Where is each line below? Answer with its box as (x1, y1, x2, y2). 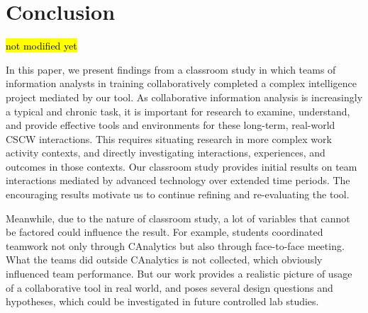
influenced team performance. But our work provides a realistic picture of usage (6, 266, 352, 281)
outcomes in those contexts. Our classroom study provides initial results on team (6, 159, 357, 173)
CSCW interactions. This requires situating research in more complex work (6, 131, 332, 146)
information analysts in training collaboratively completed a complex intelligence (6, 76, 357, 91)
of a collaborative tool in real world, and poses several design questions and (6, 280, 333, 295)
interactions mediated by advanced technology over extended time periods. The (6, 173, 350, 188)
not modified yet (6, 38, 77, 53)
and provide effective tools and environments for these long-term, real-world (6, 118, 335, 132)
